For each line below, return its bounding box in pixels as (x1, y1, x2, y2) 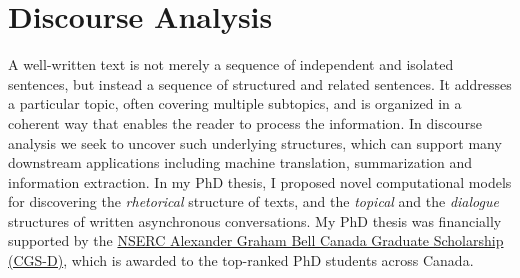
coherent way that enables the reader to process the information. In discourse (8, 112, 482, 133)
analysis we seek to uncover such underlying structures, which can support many (8, 132, 502, 153)
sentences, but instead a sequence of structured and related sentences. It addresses (8, 73, 512, 94)
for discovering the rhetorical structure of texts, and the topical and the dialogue (8, 191, 499, 212)
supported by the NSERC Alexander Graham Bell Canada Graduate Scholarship (8, 230, 504, 251)
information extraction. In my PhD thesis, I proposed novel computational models (8, 171, 512, 192)
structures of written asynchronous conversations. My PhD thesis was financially (8, 210, 502, 231)
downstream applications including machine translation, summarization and (8, 152, 473, 173)
